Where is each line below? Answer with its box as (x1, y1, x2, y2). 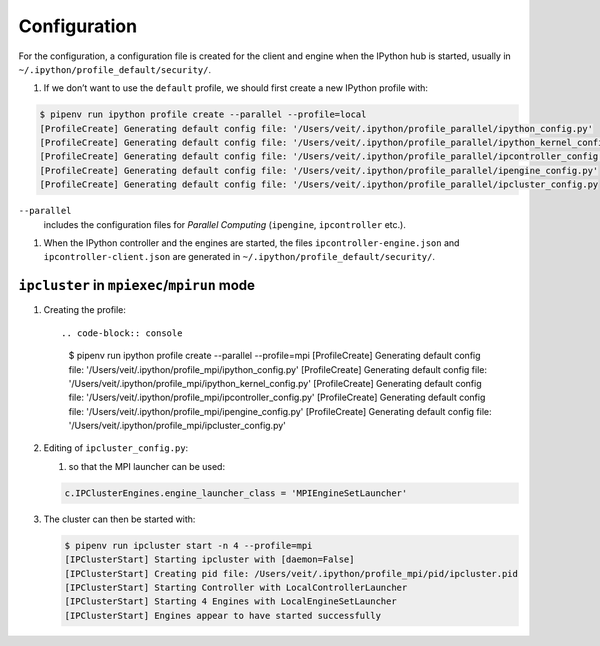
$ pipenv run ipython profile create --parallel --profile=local (39, 109, 367, 120)
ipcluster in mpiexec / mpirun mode (18, 277, 255, 294)
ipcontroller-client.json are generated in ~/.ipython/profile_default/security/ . (43, 251, 435, 263)
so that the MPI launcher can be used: (68, 460, 225, 472)
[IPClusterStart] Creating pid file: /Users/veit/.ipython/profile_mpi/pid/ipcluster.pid (64, 568, 519, 579)
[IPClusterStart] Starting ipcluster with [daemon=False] (64, 554, 355, 565)
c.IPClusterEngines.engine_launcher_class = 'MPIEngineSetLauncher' (64, 487, 408, 499)
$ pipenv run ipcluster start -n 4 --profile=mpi (64, 540, 313, 551)
